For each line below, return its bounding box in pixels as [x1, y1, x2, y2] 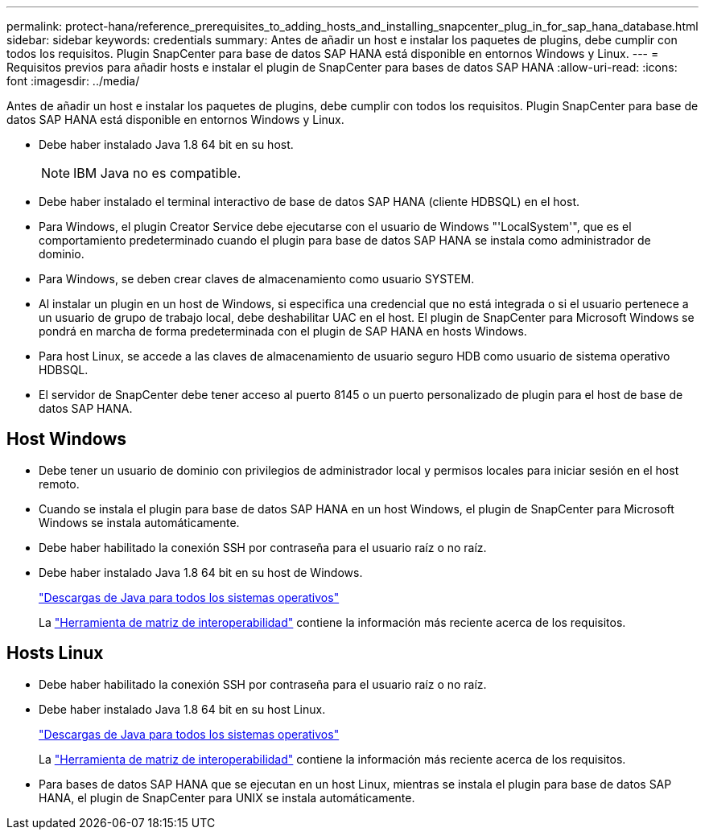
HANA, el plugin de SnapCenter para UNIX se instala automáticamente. [39, 790, 415, 805]
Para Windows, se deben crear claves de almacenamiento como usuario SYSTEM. [39, 272, 475, 286]
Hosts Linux [6, 643, 104, 664]
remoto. [39, 476, 80, 491]
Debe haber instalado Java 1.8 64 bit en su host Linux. [39, 702, 326, 716]
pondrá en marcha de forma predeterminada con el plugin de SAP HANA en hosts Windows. [39, 324, 527, 338]
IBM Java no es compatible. [73, 165, 241, 181]
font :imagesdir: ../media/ [6, 74, 140, 88]
